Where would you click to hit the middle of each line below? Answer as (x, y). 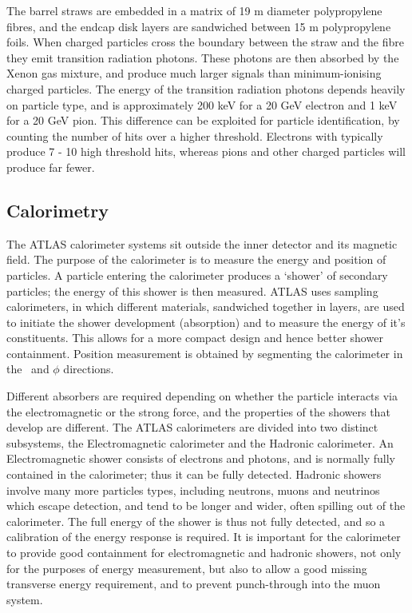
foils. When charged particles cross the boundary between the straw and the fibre (206, 42)
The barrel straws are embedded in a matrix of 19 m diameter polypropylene (194, 10)
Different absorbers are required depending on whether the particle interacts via (202, 396)
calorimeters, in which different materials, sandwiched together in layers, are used (206, 306)
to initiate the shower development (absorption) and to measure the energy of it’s (206, 322)
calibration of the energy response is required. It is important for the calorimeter (204, 537)
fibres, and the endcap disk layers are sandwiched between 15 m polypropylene (199, 26)
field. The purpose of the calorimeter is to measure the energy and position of (196, 259)
